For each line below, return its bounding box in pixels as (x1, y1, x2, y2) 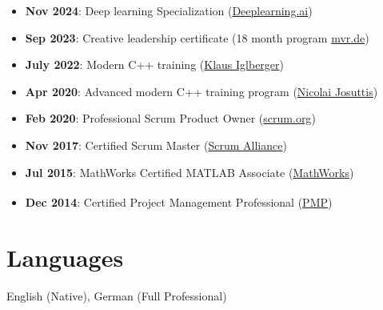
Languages (6, 240, 124, 273)
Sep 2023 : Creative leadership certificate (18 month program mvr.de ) (25, 29, 369, 46)
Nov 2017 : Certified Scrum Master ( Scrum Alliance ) (25, 136, 287, 153)
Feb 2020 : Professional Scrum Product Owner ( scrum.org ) (25, 110, 316, 127)
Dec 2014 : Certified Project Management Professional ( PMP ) (25, 193, 333, 210)
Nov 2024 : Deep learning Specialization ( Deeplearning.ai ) (25, 2, 313, 18)
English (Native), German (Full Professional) (6, 287, 227, 304)
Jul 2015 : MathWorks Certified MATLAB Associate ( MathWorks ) (25, 163, 354, 180)
